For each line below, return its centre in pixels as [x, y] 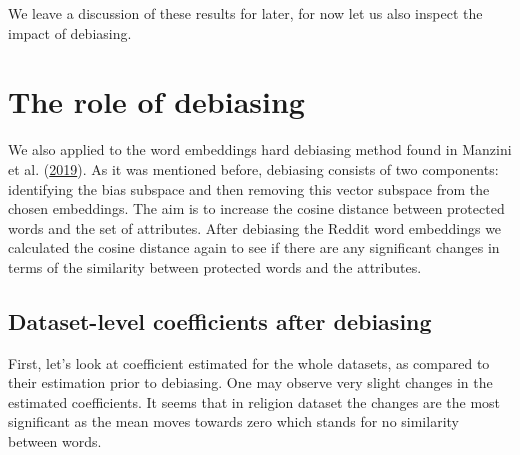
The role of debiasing [156, 101]
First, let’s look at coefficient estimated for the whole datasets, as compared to [249, 362]
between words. [55, 441]
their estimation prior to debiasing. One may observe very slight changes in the [250, 382]
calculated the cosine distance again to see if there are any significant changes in [254, 247]
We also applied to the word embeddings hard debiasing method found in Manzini [260, 149]
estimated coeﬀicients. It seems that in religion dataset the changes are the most [254, 401]
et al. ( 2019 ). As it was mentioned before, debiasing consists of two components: [253, 168]
